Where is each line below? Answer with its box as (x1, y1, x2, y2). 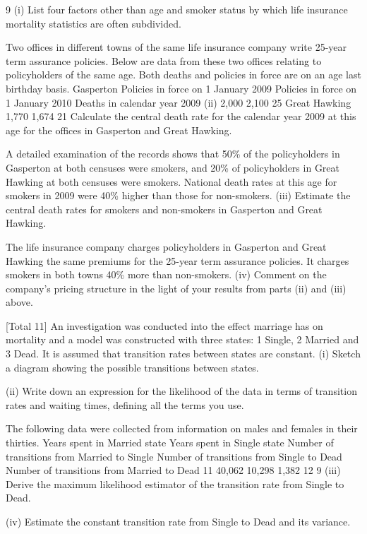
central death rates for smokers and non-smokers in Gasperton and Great (6, 201, 323, 216)
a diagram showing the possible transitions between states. (6, 360, 259, 374)
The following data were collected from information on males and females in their (6, 421, 358, 436)
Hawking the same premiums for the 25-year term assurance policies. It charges (6, 253, 349, 268)
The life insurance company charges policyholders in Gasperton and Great (6, 239, 327, 254)
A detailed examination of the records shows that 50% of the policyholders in (6, 146, 340, 161)
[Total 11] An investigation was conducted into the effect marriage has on (6, 318, 323, 333)
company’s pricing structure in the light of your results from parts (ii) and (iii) (6, 280, 347, 295)
